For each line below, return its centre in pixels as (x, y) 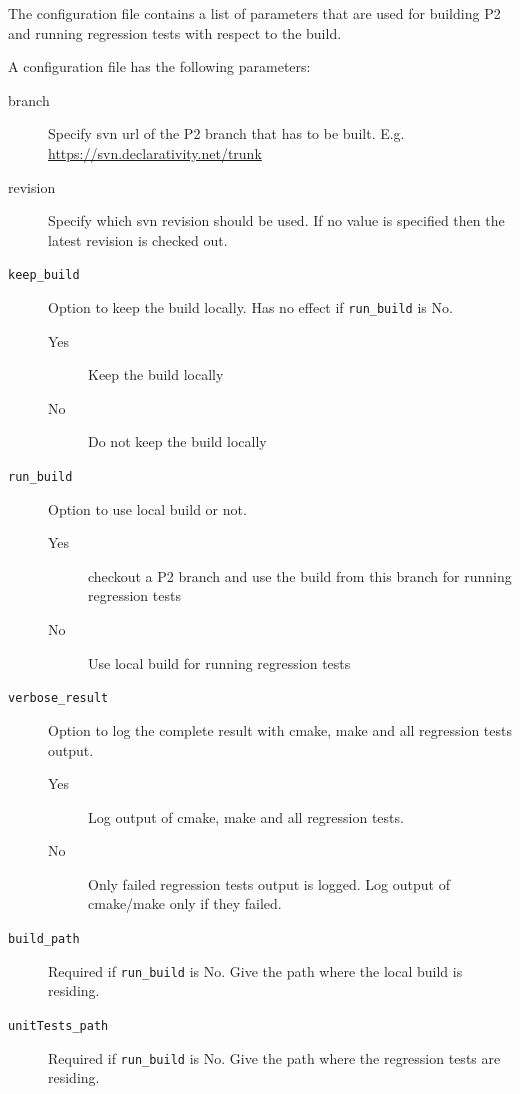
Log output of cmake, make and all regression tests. (246, 816)
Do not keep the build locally (177, 441)
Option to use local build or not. (147, 508)
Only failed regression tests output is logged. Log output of (269, 883)
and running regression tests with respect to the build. (175, 32)
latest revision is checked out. (138, 239)
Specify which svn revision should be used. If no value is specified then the (276, 220)
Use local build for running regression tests (219, 662)
